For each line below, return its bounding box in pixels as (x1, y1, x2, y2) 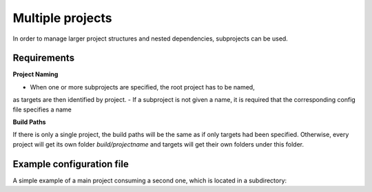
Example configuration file (12, 158, 129, 170)
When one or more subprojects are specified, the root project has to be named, (30, 83, 255, 91)
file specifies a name (12, 105, 72, 114)
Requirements (12, 52, 75, 64)
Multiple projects (12, 10, 112, 25)
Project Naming (12, 70, 59, 78)
